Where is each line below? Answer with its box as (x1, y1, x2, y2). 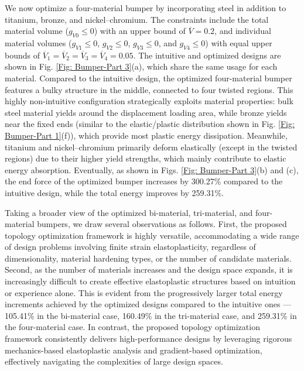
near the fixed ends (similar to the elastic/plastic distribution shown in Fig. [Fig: (5, 118, 295, 130)
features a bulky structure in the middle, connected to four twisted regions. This (5, 83, 293, 95)
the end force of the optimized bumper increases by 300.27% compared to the (5, 175, 283, 187)
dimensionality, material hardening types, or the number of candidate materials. (5, 252, 292, 264)
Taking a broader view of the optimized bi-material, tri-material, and (5, 206, 253, 218)
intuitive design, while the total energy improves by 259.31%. (5, 186, 224, 198)
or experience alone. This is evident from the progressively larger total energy (5, 286, 283, 298)
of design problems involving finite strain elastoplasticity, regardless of (5, 241, 256, 253)
